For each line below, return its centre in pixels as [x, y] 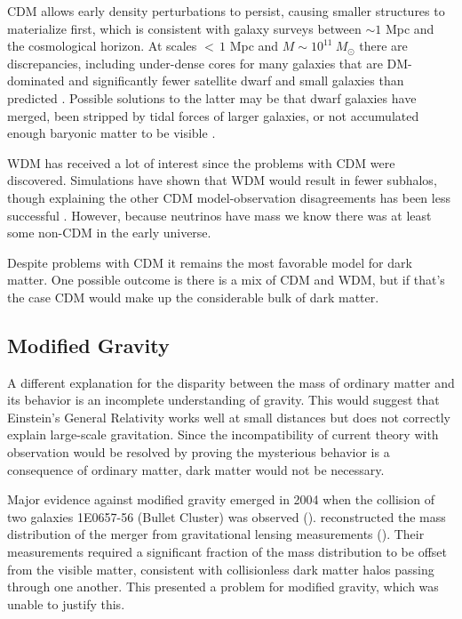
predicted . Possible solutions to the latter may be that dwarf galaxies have [212, 97]
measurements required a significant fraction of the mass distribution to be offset [227, 552]
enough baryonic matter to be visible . [112, 133]
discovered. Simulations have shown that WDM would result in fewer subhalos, [222, 180]
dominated [36, 80]
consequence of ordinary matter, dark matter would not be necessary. [196, 469]
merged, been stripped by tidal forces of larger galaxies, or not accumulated [213, 115]
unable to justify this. [66, 603]
